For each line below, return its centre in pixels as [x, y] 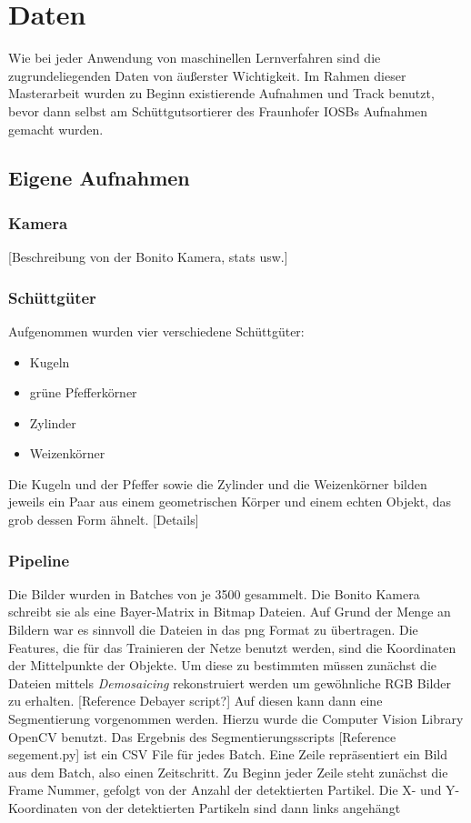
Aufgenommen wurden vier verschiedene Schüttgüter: [156, 331]
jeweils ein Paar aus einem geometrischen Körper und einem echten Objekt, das [230, 502]
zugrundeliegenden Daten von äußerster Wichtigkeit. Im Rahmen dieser [207, 75]
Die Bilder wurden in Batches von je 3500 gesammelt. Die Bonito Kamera [214, 593]
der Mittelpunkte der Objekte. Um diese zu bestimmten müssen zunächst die [222, 665]
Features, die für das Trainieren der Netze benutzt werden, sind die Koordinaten [232, 647]
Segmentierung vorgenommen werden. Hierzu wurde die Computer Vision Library [236, 719]
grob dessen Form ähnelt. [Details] [104, 520]
